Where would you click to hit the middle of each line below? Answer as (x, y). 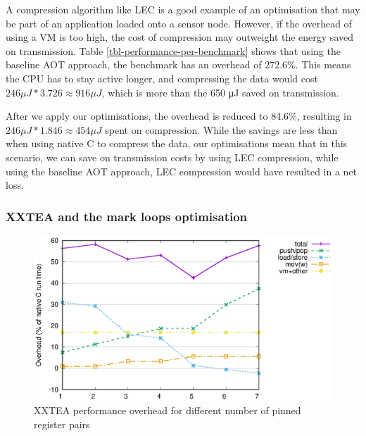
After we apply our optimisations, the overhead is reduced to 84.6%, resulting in (179, 116)
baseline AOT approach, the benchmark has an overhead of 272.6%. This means (178, 64)
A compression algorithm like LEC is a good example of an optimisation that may (183, 9)
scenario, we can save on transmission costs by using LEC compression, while (172, 157)
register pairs (62, 424)
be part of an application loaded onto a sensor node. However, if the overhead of (179, 23)
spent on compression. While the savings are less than (221, 129)
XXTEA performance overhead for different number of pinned (168, 410)
